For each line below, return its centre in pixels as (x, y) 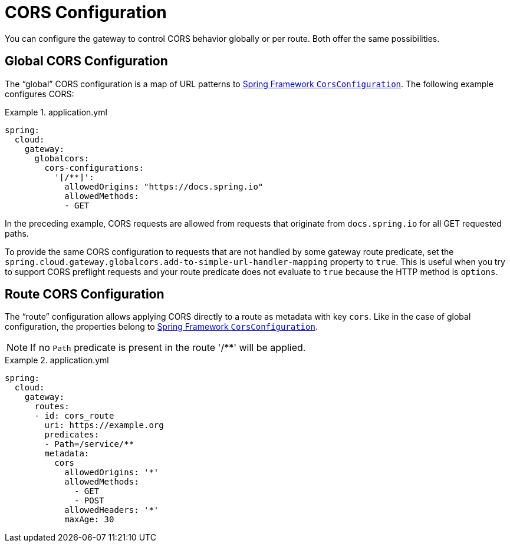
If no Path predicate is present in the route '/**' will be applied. (168, 348)
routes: (52, 407)
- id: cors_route (74, 416)
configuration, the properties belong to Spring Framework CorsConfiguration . (161, 327)
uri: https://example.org (104, 425)
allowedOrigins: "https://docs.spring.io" (164, 186)
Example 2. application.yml (57, 360)
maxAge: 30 (89, 520)
